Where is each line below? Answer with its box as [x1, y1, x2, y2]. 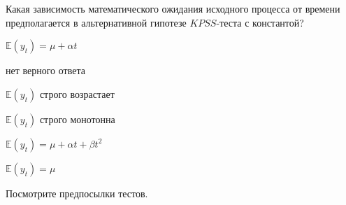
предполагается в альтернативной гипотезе [6, 15, 187, 29]
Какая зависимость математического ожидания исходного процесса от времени [6, 1, 340, 15]
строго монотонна [39, 111, 115, 126]
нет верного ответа [6, 63, 85, 78]
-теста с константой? [216, 15, 304, 29]
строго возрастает [39, 86, 115, 101]
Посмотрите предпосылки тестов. [6, 185, 148, 200]
